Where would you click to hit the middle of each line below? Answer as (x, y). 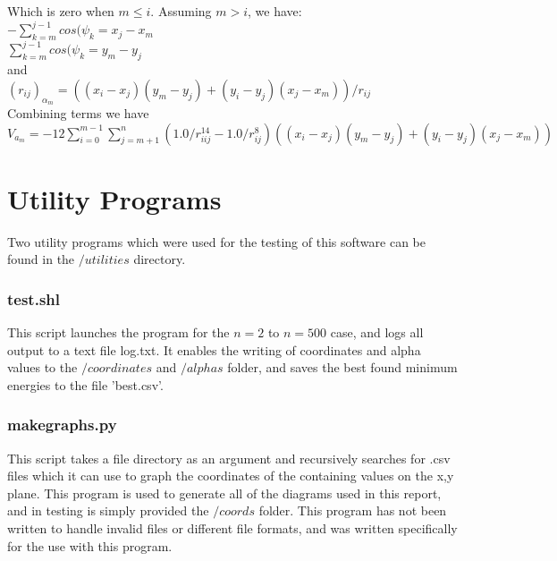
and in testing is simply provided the (108, 510)
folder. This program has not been (353, 510)
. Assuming (181, 11)
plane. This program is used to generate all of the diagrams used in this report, (224, 493)
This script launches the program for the (118, 332)
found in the (41, 259)
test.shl (34, 298)
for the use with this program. (90, 545)
